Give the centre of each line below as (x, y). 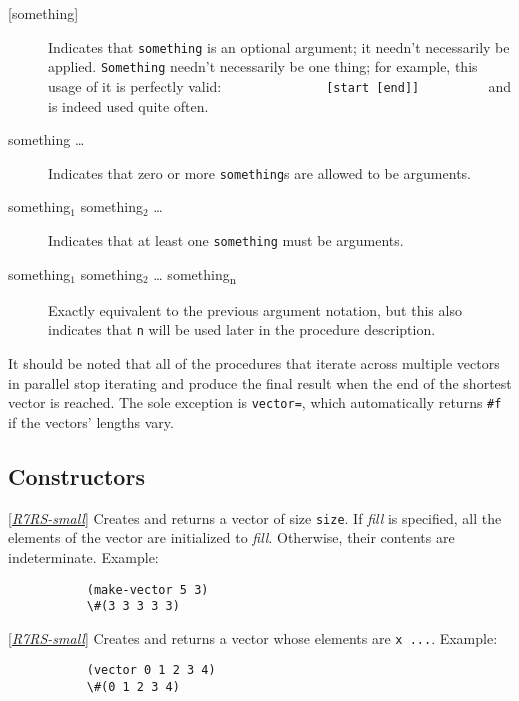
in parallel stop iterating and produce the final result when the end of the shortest (260, 382)
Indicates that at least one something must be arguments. (226, 240)
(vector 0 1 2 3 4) (151, 670)
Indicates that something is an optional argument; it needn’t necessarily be (279, 46)
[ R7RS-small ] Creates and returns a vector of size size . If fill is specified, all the (255, 517)
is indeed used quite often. (128, 105)
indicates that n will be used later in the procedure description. (242, 329)
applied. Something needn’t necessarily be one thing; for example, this (263, 66)
